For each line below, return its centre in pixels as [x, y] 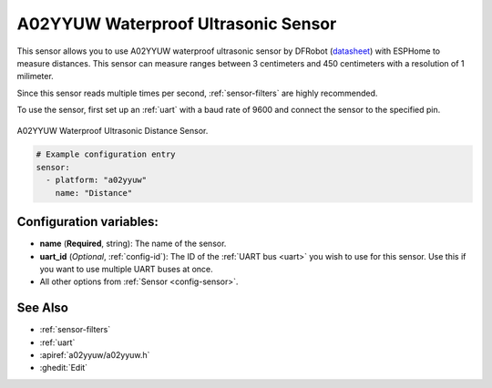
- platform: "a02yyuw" [97, 180]
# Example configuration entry [106, 154]
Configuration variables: [88, 222]
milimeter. [35, 77]
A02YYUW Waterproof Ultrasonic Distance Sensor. [113, 130]
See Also [42, 308]
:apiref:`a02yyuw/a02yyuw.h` [95, 355]
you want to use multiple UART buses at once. [126, 269]
